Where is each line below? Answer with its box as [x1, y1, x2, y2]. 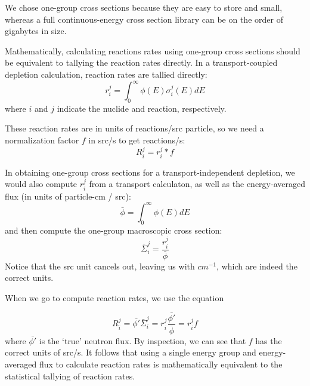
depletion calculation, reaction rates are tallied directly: [5, 68, 207, 80]
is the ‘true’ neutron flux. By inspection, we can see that [39, 334, 246, 347]
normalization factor [5, 134, 79, 146]
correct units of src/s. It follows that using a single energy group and [5, 346, 256, 359]
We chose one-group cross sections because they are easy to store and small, [5, 1, 283, 13]
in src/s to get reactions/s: [88, 134, 185, 146]
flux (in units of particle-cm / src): [5, 189, 131, 202]
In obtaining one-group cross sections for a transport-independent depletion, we [5, 166, 295, 178]
